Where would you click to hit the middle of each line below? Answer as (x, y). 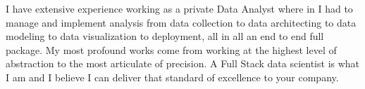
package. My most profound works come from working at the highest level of (171, 49)
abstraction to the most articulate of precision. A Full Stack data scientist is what (183, 63)
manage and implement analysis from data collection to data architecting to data (181, 22)
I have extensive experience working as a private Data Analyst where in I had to (179, 8)
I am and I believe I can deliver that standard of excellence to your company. (172, 77)
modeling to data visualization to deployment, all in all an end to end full (165, 36)
